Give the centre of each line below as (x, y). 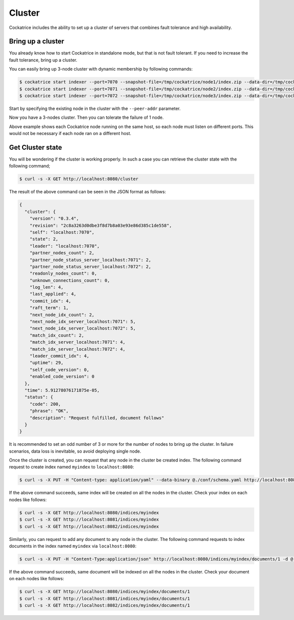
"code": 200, (45, 404)
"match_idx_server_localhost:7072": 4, (78, 349)
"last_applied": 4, (53, 294)
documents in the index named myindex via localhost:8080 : (73, 546)
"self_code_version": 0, (60, 370)
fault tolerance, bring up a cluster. (43, 60)
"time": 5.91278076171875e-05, (62, 390)
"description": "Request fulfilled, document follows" (97, 418)
